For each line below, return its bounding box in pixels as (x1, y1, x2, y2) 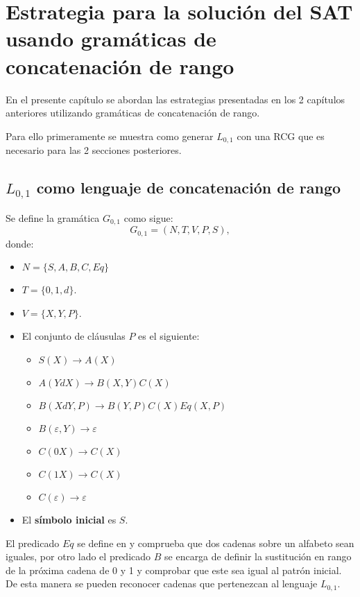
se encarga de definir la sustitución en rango (164, 549, 352, 564)
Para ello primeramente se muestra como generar (6, 128, 214, 143)
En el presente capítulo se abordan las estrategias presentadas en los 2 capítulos (6, 92, 345, 106)
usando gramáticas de (6, 24, 216, 53)
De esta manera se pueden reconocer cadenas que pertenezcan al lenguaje (6, 576, 318, 591)
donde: (6, 236, 34, 250)
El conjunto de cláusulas (22, 329, 126, 343)
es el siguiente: (138, 329, 200, 343)
